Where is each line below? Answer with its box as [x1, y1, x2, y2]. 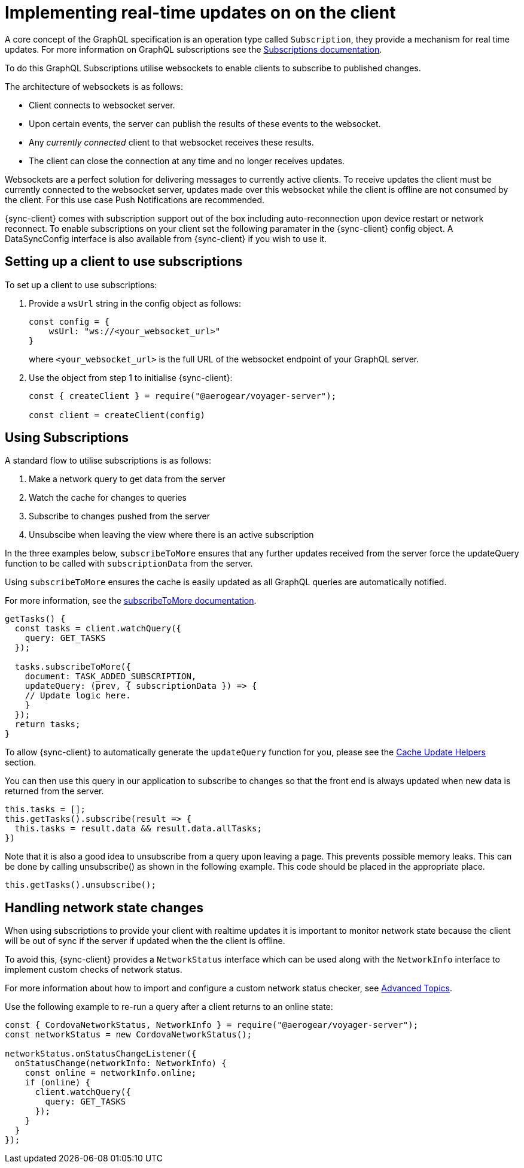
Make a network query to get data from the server [29, 474, 226, 485]
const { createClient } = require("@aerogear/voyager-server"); [29, 391, 337, 401]
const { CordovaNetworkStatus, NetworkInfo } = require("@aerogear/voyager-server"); [5, 1020, 419, 1030]
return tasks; [14, 719, 81, 730]
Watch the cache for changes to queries [29, 492, 187, 503]
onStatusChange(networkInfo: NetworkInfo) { [14, 1058, 227, 1069]
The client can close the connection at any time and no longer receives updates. [29, 155, 345, 166]
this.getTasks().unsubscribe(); [5, 880, 156, 890]
